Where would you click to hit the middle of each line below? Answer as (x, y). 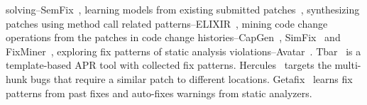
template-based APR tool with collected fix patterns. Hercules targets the (169, 65)
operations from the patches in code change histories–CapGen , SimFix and (173, 37)
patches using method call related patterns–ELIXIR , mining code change (167, 23)
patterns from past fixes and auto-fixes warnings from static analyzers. (159, 93)
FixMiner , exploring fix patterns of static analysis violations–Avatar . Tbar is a (183, 51)
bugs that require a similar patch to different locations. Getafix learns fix (192, 78)
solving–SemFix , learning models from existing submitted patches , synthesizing (183, 9)
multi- (348, 65)
